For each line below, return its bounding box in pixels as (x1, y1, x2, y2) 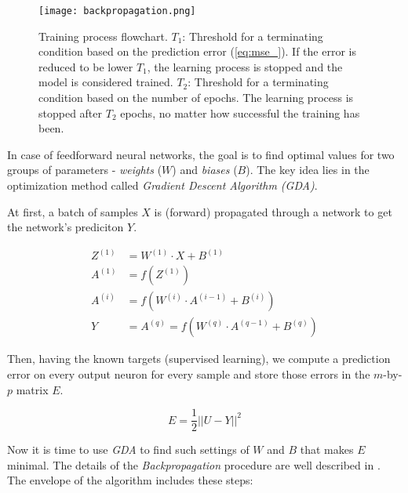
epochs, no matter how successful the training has (120, 104, 360, 121)
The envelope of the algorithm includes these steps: (7, 472, 253, 488)
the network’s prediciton (7, 219, 124, 235)
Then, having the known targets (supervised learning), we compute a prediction (7, 350, 391, 367)
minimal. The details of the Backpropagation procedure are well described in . (7, 456, 381, 473)
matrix (16, 381, 49, 397)
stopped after (38, 104, 103, 121)
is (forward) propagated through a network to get (154, 203, 392, 219)
